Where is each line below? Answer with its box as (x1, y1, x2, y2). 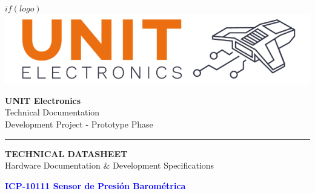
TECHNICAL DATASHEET (5, 147, 128, 160)
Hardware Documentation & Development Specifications (5, 159, 214, 172)
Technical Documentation (5, 106, 100, 118)
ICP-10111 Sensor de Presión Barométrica (5, 179, 186, 192)
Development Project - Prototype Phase (5, 118, 153, 131)
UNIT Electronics (5, 94, 81, 106)
